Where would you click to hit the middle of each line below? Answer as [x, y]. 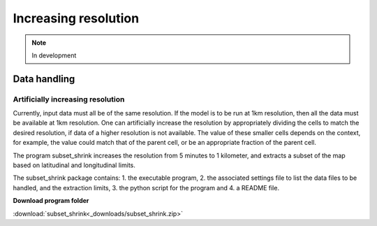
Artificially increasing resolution [69, 99]
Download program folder [51, 201]
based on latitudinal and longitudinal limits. [74, 165]
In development [54, 55]
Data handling [44, 79]
